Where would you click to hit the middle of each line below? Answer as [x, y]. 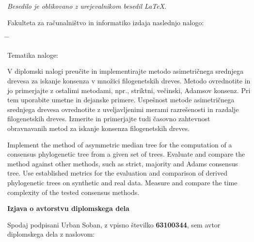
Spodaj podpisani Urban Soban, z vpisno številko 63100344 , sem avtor [114, 224]
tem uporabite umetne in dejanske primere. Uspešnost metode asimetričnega [121, 100]
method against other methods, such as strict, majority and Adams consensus [123, 163]
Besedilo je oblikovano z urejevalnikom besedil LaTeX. [87, 6]
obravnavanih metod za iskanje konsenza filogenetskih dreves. [99, 128]
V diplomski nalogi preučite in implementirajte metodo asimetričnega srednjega [125, 71]
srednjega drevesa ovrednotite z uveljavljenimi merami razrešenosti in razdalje [123, 109]
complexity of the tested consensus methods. [73, 192]
